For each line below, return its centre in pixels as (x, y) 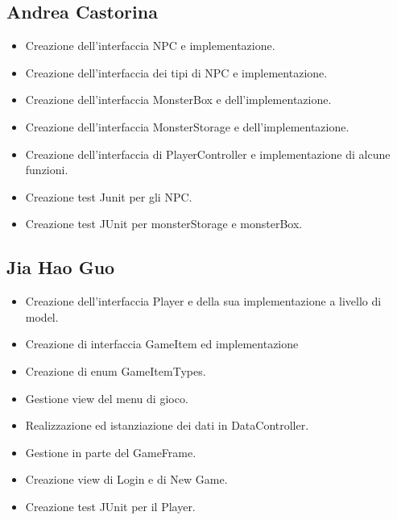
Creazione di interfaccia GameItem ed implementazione (162, 344)
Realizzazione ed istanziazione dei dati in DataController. (167, 425)
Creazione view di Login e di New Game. (126, 479)
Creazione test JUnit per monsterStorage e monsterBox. (164, 224)
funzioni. (47, 170)
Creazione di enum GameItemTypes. (116, 370)
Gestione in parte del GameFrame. (111, 452)
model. (42, 316)
